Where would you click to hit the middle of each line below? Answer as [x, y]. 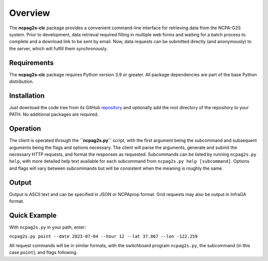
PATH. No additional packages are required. [54, 115]
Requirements [32, 63]
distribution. [22, 81]
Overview [30, 13]
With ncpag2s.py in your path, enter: [48, 227]
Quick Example [33, 215]
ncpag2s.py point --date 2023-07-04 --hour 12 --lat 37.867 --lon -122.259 [103, 236]
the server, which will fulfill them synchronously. [58, 48]
